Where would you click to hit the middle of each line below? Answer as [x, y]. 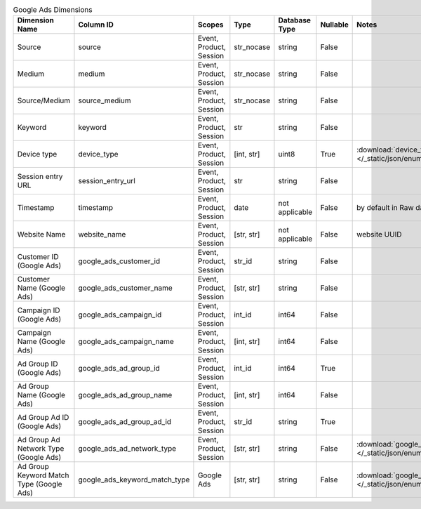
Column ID [96, 25]
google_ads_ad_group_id [119, 369]
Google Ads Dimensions [53, 10]
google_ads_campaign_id [120, 315]
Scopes [210, 25]
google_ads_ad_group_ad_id [125, 422]
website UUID [379, 234]
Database [295, 20]
